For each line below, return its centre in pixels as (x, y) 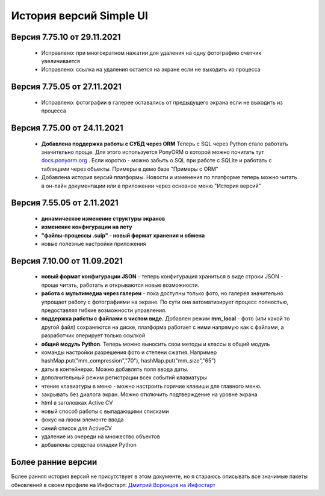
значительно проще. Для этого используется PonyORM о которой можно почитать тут (153, 152)
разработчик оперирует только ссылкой (93, 335)
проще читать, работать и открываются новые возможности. (120, 285)
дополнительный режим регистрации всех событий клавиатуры (124, 378)
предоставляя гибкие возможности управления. (104, 310)
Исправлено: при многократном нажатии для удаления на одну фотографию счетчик (151, 53)
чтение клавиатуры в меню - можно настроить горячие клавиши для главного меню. (151, 386)
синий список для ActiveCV (77, 428)
